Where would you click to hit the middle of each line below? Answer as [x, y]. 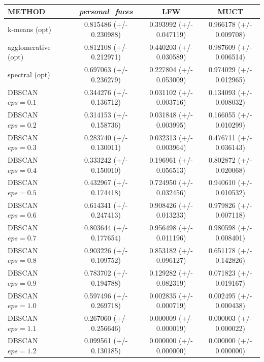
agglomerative [29, 47]
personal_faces [106, 11]
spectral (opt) [29, 74]
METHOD [27, 11]
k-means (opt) [30, 29]
